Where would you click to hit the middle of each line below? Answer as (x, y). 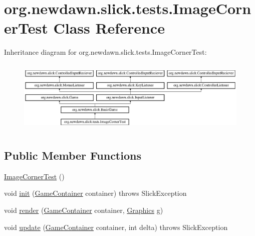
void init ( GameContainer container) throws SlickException (95, 193)
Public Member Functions (73, 155)
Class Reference (109, 28)
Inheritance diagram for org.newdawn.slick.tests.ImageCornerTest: (105, 52)
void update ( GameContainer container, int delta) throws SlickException (116, 227)
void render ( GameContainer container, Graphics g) (84, 210)
